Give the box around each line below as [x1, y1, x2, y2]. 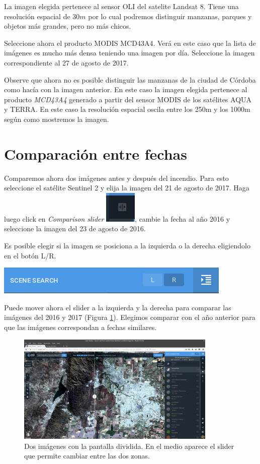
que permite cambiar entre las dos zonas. [24, 450, 150, 461]
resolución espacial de [4, 11, 70, 21]
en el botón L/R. [4, 250, 56, 260]
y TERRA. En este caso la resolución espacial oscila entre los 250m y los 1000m [4, 104, 250, 114]
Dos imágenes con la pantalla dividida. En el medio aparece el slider [24, 440, 234, 451]
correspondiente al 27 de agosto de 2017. [4, 57, 129, 68]
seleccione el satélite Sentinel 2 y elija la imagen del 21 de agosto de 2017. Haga [4, 182, 249, 193]
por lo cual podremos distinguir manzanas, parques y [88, 11, 252, 21]
